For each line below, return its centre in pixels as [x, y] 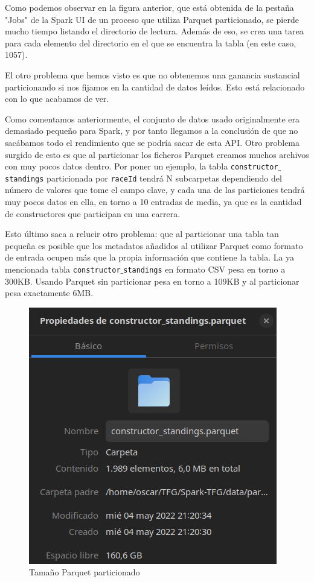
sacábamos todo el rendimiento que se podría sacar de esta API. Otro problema [152, 142]
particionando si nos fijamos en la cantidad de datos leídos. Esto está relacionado [155, 87]
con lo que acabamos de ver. [57, 99]
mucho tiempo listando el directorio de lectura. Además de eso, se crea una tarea [154, 31]
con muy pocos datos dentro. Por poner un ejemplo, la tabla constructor [142, 166]
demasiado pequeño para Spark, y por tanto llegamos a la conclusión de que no [152, 131]
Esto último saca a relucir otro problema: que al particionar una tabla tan [142, 234]
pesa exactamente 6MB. [49, 293]
